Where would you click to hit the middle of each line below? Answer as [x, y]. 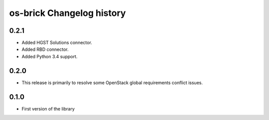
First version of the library [48, 109]
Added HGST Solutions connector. [57, 43]
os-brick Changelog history [67, 13]
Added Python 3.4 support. [50, 56]
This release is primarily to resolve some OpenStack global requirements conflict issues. [112, 83]
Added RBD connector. [45, 49]
